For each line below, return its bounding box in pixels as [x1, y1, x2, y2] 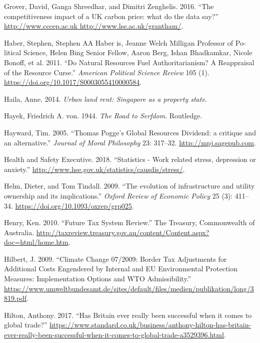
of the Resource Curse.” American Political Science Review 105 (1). [4, 67, 209, 77]
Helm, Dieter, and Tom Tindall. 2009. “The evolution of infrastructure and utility [4, 181, 255, 191]
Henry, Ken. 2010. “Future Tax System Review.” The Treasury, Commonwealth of [4, 217, 255, 228]
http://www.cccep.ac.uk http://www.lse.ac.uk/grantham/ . [4, 21, 183, 31]
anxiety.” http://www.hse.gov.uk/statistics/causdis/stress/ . [4, 163, 185, 174]
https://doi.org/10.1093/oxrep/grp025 [15, 200, 132, 211]
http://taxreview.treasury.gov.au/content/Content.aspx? [36, 227, 209, 237]
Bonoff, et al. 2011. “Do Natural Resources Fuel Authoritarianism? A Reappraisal [4, 57, 254, 67]
